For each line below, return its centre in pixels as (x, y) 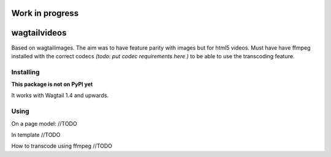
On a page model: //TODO (44, 123)
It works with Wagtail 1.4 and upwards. (60, 96)
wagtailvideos (39, 33)
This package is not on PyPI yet (52, 84)
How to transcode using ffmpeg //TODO (62, 146)
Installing (25, 72)
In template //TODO (36, 134)
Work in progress (45, 13)
